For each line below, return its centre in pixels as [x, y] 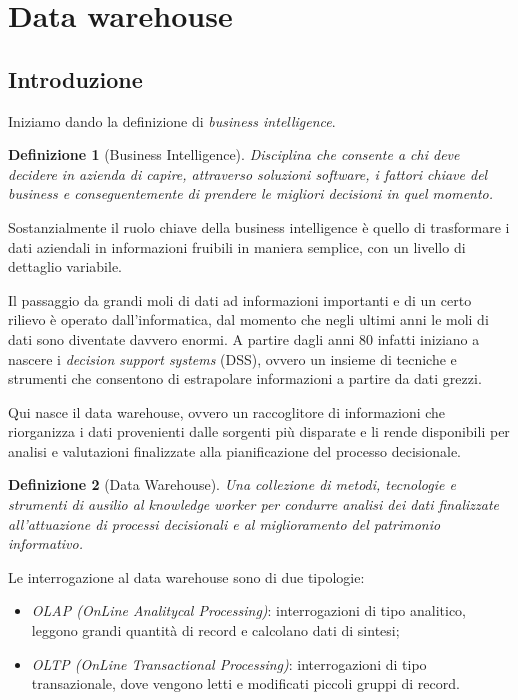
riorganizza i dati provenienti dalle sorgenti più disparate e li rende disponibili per [259, 431]
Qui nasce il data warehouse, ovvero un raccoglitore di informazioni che [227, 411]
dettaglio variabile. [65, 266]
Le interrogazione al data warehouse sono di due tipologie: [186, 576]
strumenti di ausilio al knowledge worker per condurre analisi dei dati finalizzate [253, 504]
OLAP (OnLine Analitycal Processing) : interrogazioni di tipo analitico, [248, 610]
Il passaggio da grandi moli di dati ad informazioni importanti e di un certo [240, 299]
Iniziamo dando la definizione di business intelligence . [172, 120]
